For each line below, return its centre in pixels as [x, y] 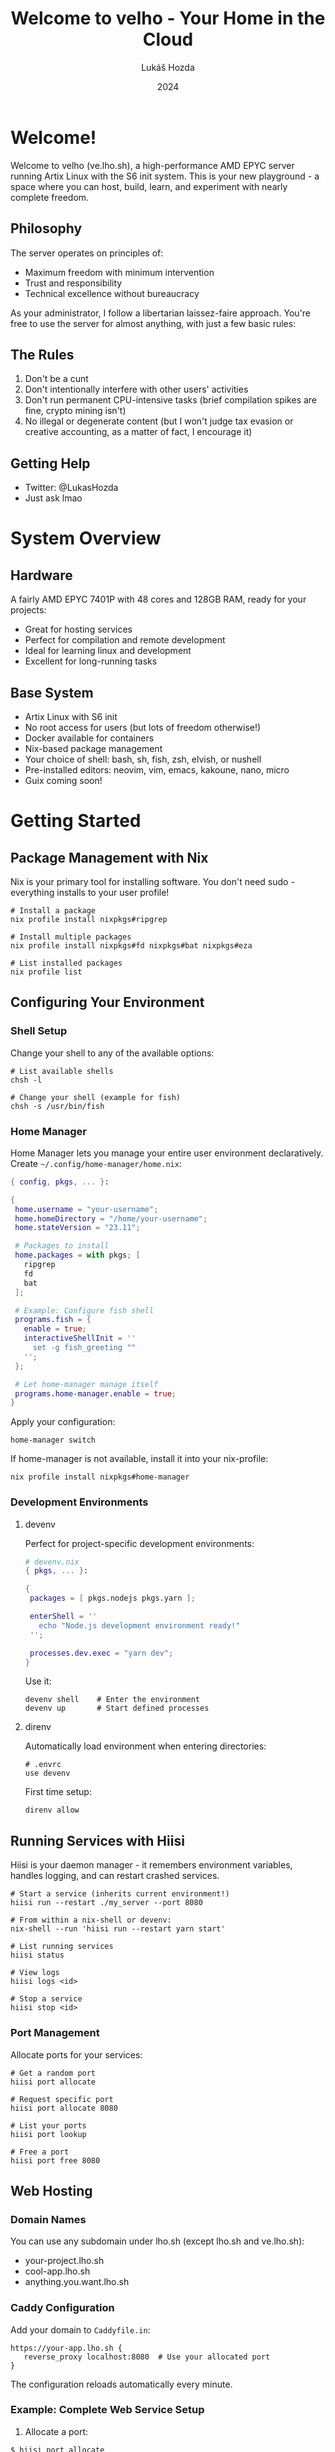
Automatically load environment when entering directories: [145, 1746]
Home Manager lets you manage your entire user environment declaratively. [167, 1153]
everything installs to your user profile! [90, 892]
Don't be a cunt [56, 379]
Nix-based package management [93, 748]
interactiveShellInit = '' [80, 1338]
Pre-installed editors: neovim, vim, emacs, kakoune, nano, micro [157, 769]
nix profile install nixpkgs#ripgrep [89, 919]
